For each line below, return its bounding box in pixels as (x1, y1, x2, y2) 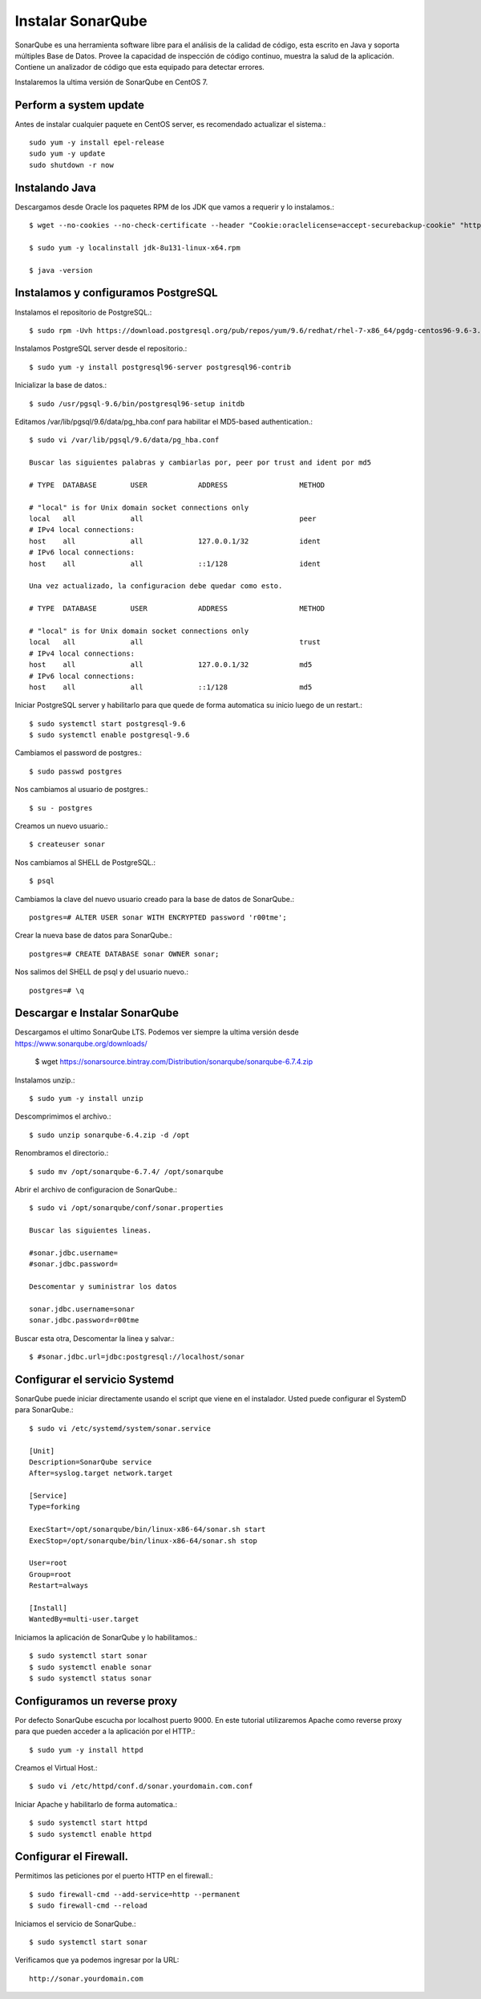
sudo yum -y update (29, 149, 106, 158)
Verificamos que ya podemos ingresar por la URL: (14, 1955, 180, 1965)
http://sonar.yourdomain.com (29, 1974, 143, 1983)
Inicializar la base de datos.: (14, 380, 107, 390)
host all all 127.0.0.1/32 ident (29, 536, 321, 546)
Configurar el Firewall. (14, 1850, 128, 1863)
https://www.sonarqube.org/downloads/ (14, 1038, 148, 1048)
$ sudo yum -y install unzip (29, 1094, 143, 1103)
